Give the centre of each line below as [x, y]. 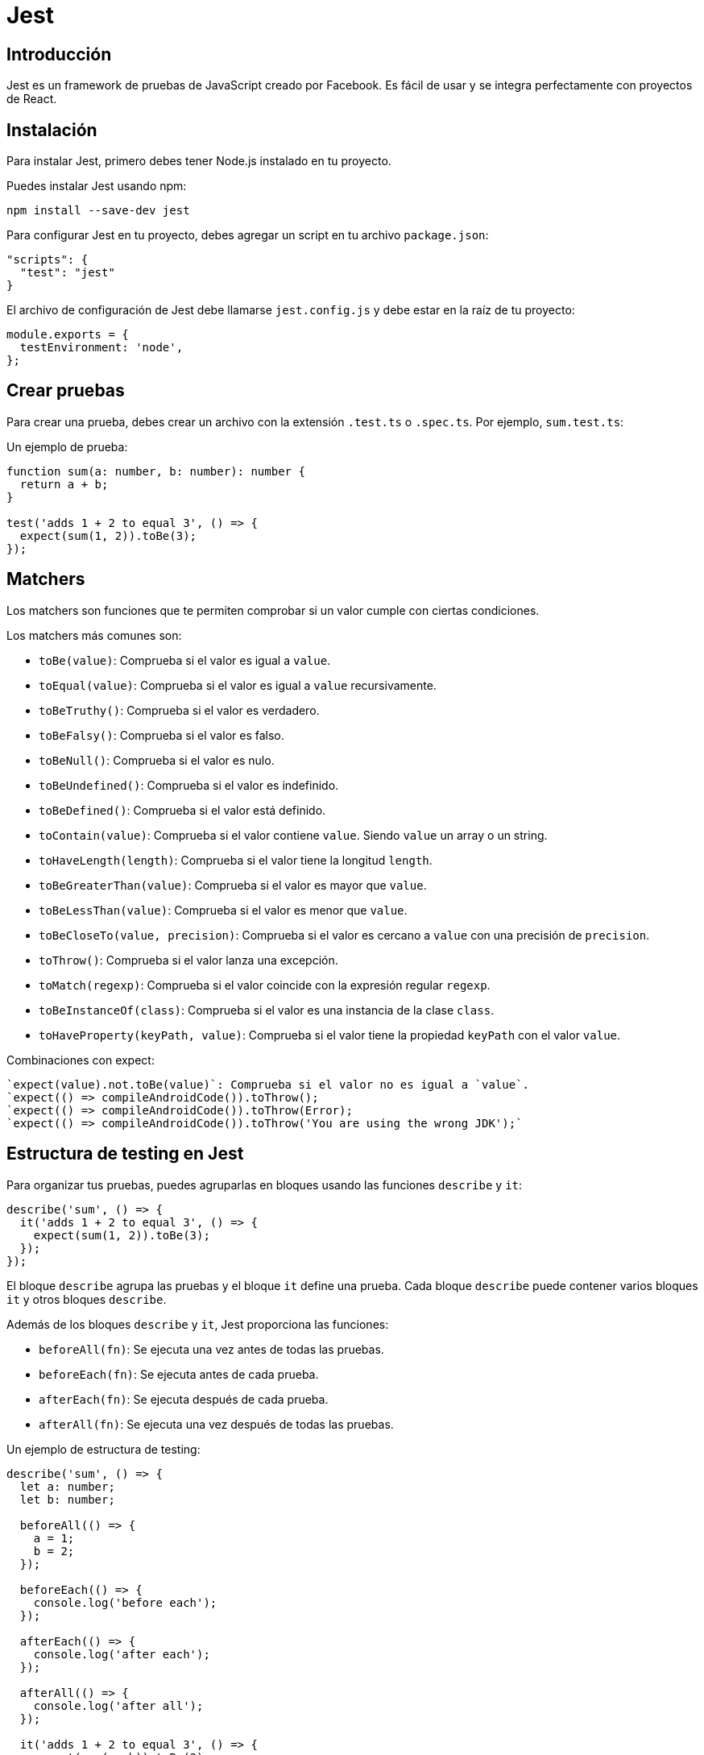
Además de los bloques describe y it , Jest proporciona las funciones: [198, 1324]
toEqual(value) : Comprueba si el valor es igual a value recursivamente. [238, 685]
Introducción [59, 54]
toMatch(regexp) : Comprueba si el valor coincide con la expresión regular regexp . [265, 985]
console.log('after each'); [122, 1654]
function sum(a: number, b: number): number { [156, 471]
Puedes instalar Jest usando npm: [97, 186]
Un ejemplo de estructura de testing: [104, 1449]
